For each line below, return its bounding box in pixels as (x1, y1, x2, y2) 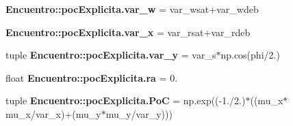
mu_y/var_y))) (105, 106, 173, 121)
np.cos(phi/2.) (220, 48, 280, 62)
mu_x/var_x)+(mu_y (5, 106, 101, 121)
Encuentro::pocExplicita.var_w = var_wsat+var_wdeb (5, 2, 259, 16)
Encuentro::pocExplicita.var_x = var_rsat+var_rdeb (5, 25, 251, 39)
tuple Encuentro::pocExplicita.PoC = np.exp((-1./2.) (5, 93, 246, 108)
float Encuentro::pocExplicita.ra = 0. (5, 70, 178, 84)
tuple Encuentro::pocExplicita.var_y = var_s (5, 48, 216, 62)
